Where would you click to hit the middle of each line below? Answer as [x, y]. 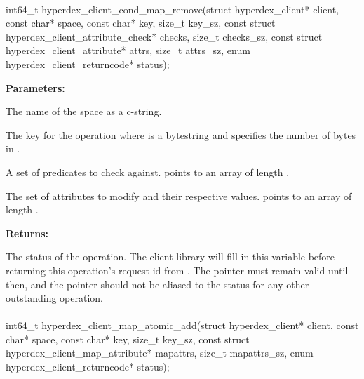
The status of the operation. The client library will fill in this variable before [170, 257]
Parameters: [35, 87]
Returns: [27, 233]
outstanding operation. [54, 298]
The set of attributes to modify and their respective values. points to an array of [179, 195]
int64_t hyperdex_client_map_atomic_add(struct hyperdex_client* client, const [182, 325]
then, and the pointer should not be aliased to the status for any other [157, 284]
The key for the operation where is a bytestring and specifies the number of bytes [181, 134]
